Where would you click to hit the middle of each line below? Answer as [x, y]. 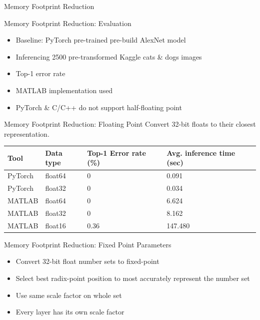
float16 [55, 225]
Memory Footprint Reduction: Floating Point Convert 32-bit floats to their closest [130, 124]
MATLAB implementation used [64, 90]
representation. [27, 133]
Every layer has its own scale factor [70, 312]
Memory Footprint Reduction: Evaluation [68, 23]
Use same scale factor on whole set [69, 295]
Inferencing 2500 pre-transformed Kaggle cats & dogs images [109, 56]
